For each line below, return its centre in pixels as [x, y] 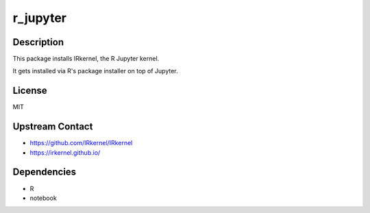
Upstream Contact [53, 127]
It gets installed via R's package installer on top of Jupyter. [95, 71]
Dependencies [45, 172]
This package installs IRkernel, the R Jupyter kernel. [86, 59]
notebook [44, 198]
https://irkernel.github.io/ [65, 152]
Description [38, 42]
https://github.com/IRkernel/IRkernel [81, 143]
